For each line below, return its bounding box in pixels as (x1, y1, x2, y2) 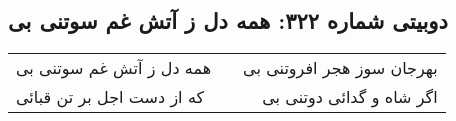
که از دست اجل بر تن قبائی (16, 85, 205, 109)
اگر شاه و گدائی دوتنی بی (262, 85, 438, 109)
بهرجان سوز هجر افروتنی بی (243, 56, 438, 80)
